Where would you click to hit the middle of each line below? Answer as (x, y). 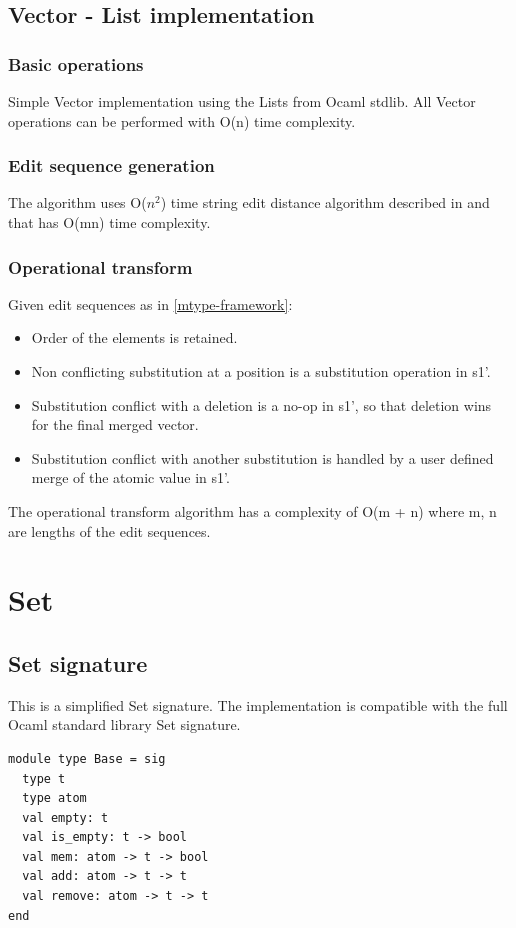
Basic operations (76, 63)
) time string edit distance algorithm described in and (325, 202)
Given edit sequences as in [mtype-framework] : (150, 303)
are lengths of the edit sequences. (109, 530)
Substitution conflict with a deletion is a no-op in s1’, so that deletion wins (261, 404)
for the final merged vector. (115, 424)
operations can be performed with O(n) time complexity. (182, 120)
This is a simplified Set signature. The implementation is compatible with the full (258, 704)
